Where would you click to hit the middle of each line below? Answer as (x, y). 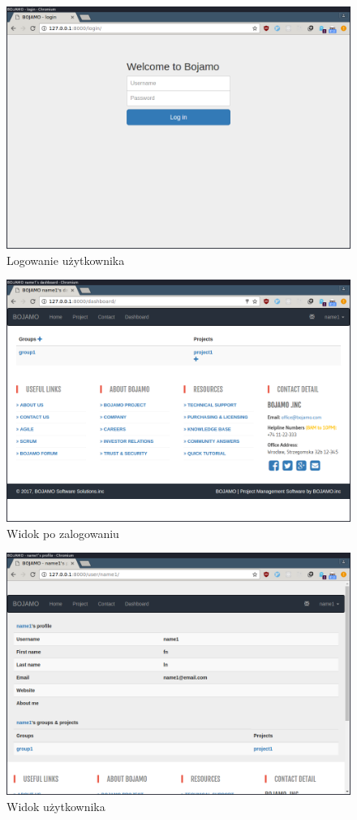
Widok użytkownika (56, 806)
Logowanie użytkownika (66, 260)
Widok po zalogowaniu (63, 533)
